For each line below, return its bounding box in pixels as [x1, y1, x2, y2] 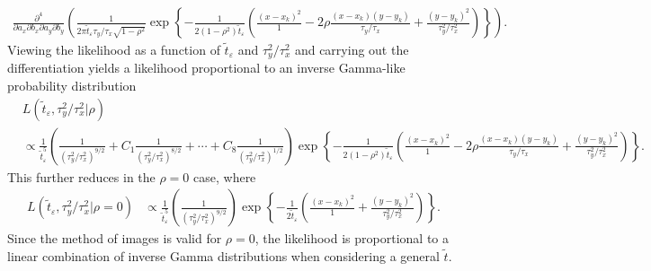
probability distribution [7, 76, 137, 95]
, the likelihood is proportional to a [254, 229, 449, 248]
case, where [193, 167, 256, 186]
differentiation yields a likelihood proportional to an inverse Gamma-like [7, 58, 406, 77]
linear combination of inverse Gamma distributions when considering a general [7, 246, 440, 265]
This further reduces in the [7, 167, 156, 186]
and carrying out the [294, 40, 409, 59]
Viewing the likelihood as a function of [7, 40, 220, 59]
